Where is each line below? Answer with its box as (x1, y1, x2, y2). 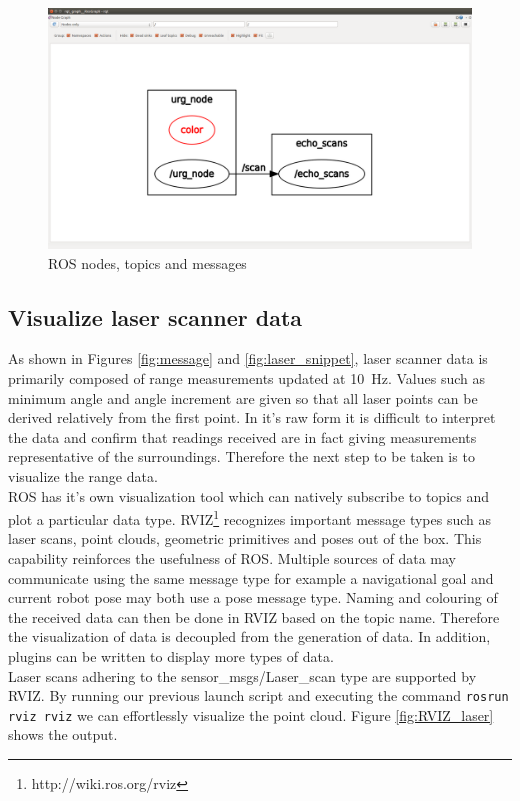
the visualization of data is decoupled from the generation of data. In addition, (8, 626, 491, 647)
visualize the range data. (8, 465, 158, 486)
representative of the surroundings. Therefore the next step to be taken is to (8, 446, 475, 467)
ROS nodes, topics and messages (48, 252, 247, 273)
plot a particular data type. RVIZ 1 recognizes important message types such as (8, 506, 492, 529)
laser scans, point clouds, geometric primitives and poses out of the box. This (8, 528, 482, 549)
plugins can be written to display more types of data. (8, 645, 334, 666)
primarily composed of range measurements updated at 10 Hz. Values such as (8, 367, 485, 388)
